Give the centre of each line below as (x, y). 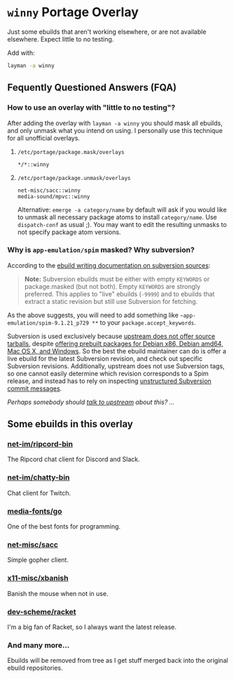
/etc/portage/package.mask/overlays (71, 152)
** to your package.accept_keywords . (144, 322)
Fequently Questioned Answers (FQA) (92, 88)
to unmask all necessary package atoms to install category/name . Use (117, 217)
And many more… (39, 645)
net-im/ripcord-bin (40, 444)
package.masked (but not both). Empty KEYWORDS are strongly (112, 286)
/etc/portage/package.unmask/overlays (74, 178)
